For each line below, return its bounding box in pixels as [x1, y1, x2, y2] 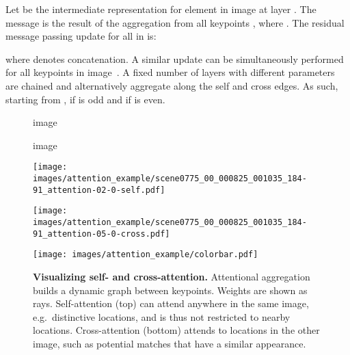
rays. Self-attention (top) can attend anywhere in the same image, [33, 296, 309, 311]
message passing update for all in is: [5, 29, 157, 43]
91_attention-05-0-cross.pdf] [33, 228, 170, 239]
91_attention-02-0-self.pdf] [33, 185, 165, 195]
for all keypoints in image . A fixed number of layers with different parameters [5, 65, 335, 79]
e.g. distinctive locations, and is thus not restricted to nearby [33, 309, 291, 324]
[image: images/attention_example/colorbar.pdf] [33, 250, 258, 260]
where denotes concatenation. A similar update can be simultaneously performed [5, 51, 344, 66]
